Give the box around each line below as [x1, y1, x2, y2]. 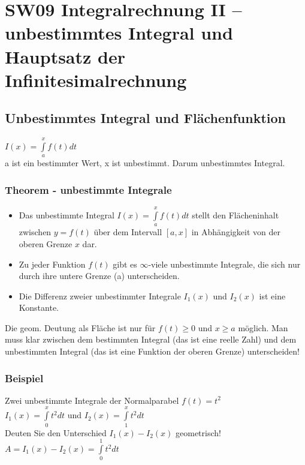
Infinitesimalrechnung [5, 67, 187, 92]
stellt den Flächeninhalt [192, 208, 279, 221]
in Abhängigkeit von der [191, 226, 280, 238]
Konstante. [19, 301, 59, 314]
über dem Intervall [93, 226, 162, 238]
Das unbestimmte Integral [19, 208, 114, 221]
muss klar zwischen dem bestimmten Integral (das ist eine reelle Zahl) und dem [5, 333, 297, 346]
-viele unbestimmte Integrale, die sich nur [148, 257, 301, 270]
